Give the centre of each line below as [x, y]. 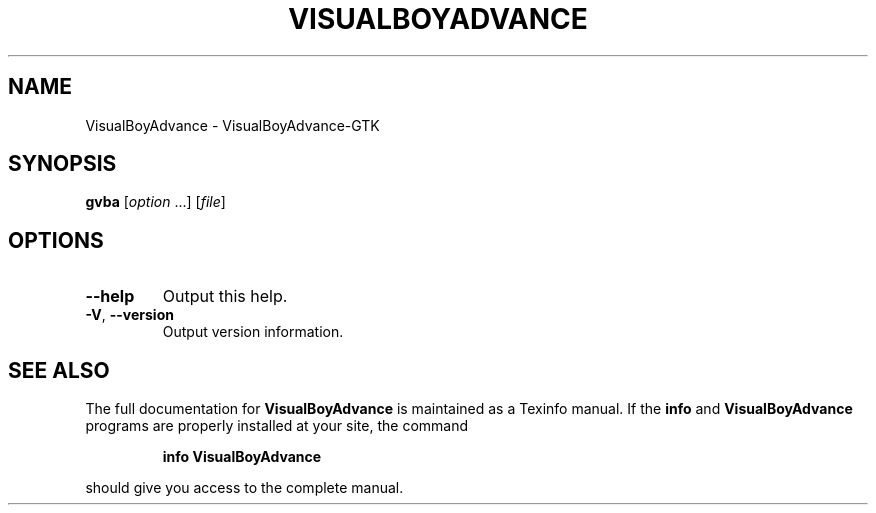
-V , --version [129, 315]
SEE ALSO [59, 370]
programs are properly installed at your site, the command [277, 426]
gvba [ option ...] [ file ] [155, 202]
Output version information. [253, 332]
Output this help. [225, 296]
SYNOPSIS [62, 164]
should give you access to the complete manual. [244, 488]
